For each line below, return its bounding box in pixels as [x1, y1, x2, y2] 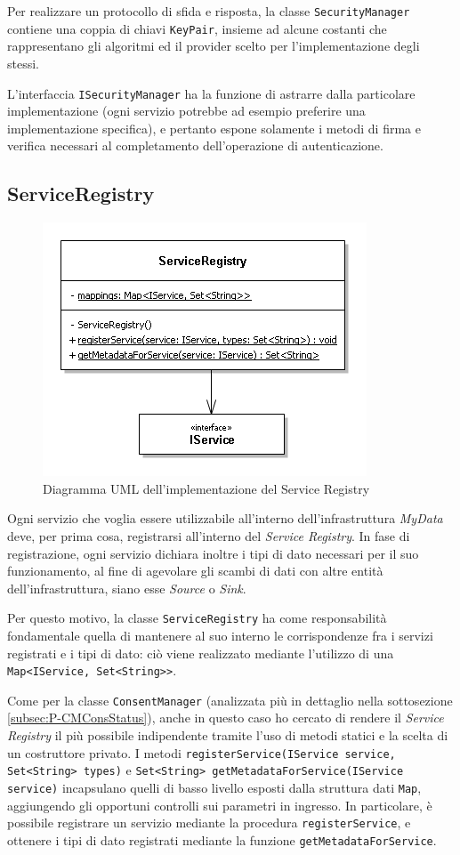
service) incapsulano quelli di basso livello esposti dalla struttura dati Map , [7, 778, 422, 796]
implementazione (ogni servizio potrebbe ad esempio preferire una [7, 101, 366, 120]
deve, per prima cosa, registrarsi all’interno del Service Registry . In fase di [7, 526, 410, 544]
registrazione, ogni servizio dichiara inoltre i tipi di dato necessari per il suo [7, 544, 419, 562]
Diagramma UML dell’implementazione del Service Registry [43, 479, 370, 497]
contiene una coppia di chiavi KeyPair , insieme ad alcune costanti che [7, 19, 387, 37]
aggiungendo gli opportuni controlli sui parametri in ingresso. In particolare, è [7, 795, 432, 814]
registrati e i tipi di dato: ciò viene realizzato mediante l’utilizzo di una [7, 643, 394, 662]
